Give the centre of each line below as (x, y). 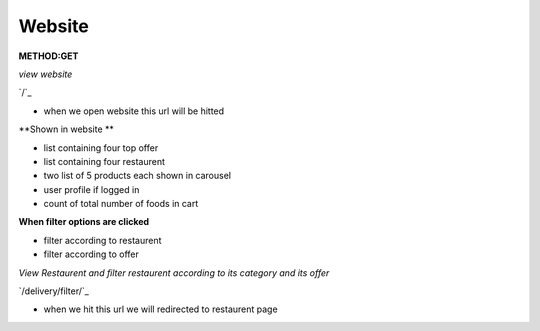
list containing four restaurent (104, 161)
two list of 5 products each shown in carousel (137, 176)
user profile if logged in (91, 189)
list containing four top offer (101, 147)
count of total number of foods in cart (121, 204)
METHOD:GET (48, 56)
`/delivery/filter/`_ (53, 291)
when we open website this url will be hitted (134, 111)
